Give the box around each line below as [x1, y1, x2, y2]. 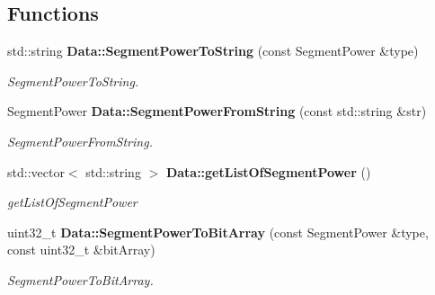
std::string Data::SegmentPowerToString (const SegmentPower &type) [7, 41, 419, 60]
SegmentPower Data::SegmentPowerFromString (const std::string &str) [7, 102, 427, 121]
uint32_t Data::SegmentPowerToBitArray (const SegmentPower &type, [7, 222, 429, 241]
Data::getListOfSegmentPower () [165, 162, 371, 181]
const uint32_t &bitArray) [7, 240, 155, 259]
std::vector [7, 162, 65, 181]
